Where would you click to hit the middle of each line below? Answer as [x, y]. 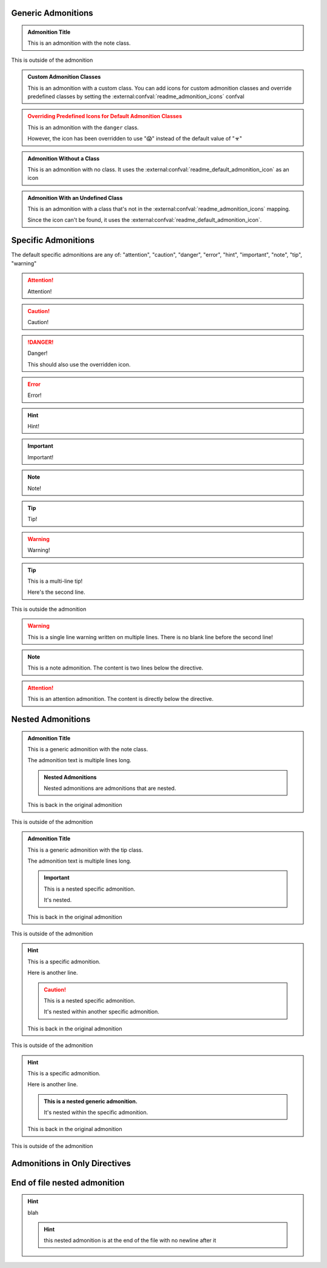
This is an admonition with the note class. [79, 43]
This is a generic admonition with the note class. [88, 749]
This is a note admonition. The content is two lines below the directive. [115, 668]
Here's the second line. [57, 592]
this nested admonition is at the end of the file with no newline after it [130, 1240]
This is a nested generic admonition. [91, 1101]
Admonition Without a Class [64, 158]
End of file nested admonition [68, 1182]
